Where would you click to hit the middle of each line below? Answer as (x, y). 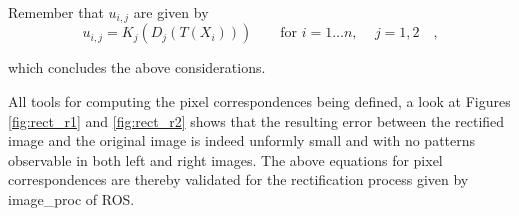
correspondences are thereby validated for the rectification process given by (238, 179)
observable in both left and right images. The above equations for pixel (225, 159)
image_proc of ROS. (71, 199)
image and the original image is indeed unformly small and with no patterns (242, 140)
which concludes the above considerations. (137, 67)
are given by (171, 12)
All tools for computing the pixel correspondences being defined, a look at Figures (259, 101)
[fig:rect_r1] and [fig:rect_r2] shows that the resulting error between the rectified (256, 120)
